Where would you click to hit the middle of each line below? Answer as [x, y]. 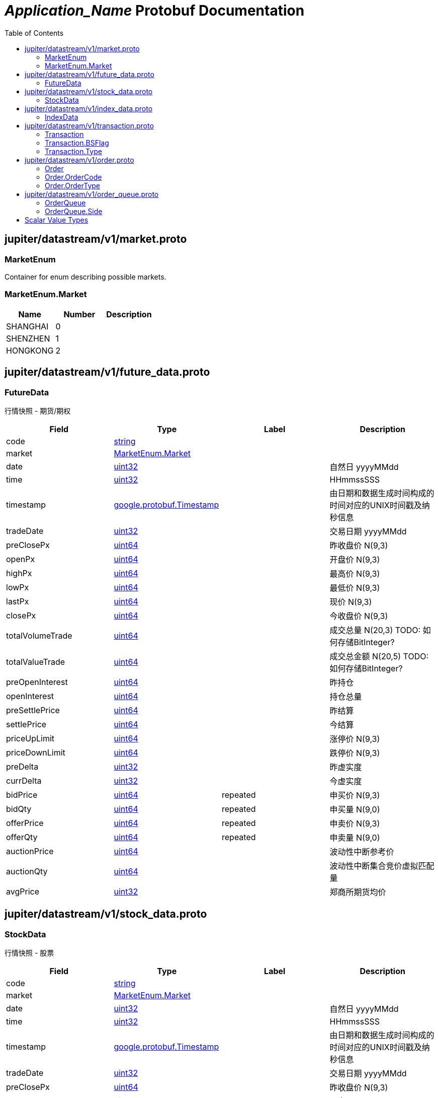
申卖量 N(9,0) [355, 837]
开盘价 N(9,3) [355, 559]
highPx [19, 573]
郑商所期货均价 [358, 892]
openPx [21, 559]
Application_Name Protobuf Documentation [155, 11]
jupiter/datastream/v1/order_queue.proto [92, 194]
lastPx [18, 601]
